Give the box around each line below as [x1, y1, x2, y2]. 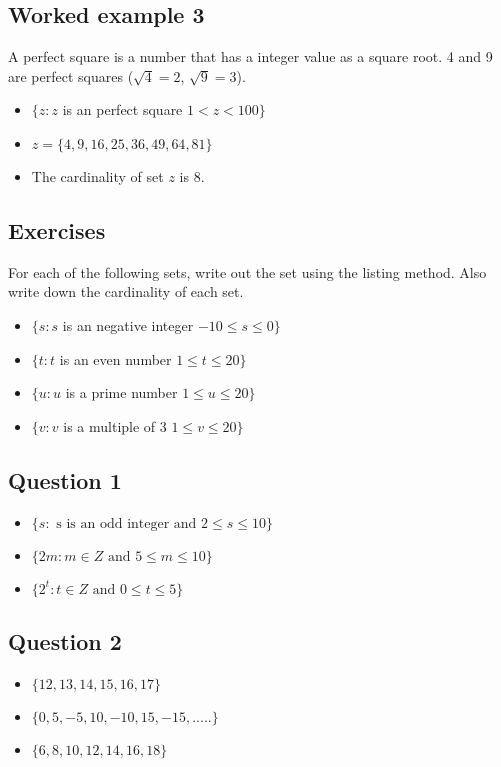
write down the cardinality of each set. [8, 281, 244, 302]
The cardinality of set [31, 165, 164, 186]
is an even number [59, 348, 172, 369]
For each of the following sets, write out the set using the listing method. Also [8, 261, 487, 282]
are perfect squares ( [8, 65, 134, 86]
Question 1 [8, 464, 122, 495]
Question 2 [8, 625, 122, 656]
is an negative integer [62, 314, 194, 335]
